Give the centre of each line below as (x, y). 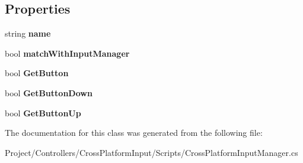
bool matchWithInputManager (67, 53)
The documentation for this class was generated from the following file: (134, 133)
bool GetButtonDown (49, 92)
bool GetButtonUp (43, 113)
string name (28, 33)
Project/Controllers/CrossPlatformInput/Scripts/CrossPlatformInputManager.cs (151, 152)
